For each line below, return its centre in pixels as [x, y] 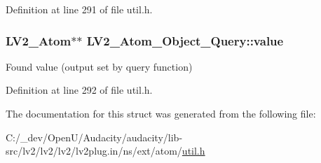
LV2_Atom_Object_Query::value [185, 40]
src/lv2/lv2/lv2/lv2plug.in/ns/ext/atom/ [94, 151]
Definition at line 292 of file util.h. [79, 90]
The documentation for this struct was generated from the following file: [161, 113]
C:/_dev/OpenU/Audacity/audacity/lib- [94, 137]
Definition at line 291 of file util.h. [79, 9]
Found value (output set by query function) [99, 66]
